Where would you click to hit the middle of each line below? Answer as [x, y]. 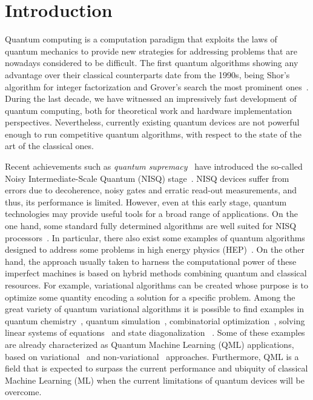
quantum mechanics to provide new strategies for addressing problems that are [151, 51]
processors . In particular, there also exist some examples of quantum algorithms [155, 237]
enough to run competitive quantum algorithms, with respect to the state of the [153, 134]
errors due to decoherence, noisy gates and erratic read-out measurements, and [151, 190]
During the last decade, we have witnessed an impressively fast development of [151, 98]
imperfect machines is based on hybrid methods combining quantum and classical [156, 273]
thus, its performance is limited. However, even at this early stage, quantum [146, 202]
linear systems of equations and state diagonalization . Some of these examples [155, 332]
